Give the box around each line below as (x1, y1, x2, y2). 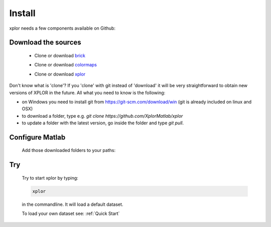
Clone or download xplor (34, 71, 86, 77)
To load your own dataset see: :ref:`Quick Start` (22, 210, 120, 216)
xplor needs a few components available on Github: (9, 25, 115, 31)
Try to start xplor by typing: (22, 175, 79, 181)
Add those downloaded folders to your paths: (22, 147, 115, 154)
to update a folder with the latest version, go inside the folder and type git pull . (22, 120, 184, 126)
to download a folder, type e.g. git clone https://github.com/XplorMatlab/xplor (22, 113, 183, 119)
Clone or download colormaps (34, 62, 97, 68)
